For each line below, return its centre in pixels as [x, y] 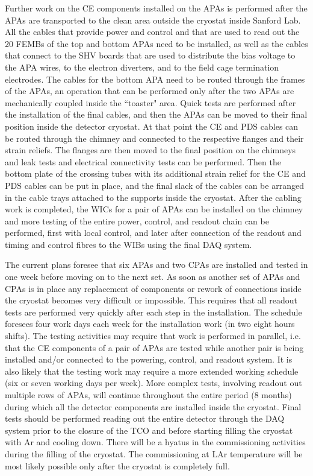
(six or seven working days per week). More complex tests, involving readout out [153, 383]
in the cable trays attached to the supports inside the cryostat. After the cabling [153, 197]
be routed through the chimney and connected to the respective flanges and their [154, 138]
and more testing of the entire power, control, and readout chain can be [137, 221]
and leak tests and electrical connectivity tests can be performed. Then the [143, 161]
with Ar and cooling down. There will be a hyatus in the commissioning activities [155, 442]
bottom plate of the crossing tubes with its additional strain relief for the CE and [155, 173]
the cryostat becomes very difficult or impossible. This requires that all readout [151, 300]
